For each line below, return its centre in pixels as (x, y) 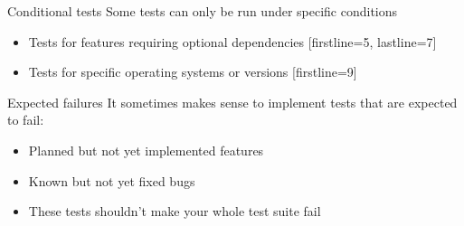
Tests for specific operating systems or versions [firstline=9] (193, 72)
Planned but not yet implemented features (146, 150)
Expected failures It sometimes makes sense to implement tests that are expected (232, 102)
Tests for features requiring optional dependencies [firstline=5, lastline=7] (232, 41)
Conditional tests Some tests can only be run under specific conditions (203, 11)
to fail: (26, 120)
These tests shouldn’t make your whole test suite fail (175, 211)
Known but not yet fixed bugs (112, 180)
